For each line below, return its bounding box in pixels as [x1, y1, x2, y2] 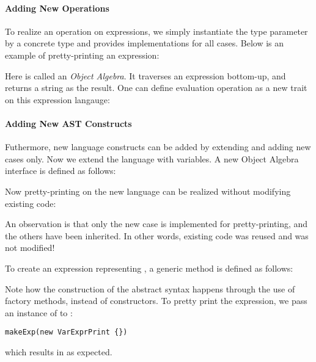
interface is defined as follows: [5, 164, 116, 177]
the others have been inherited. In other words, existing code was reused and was [5, 229, 309, 242]
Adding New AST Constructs [5, 117, 132, 129]
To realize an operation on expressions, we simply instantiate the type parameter [5, 24, 308, 37]
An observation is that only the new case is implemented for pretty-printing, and [5, 217, 308, 230]
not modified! [5, 241, 55, 254]
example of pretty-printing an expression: [5, 48, 160, 61]
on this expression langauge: [5, 93, 110, 106]
